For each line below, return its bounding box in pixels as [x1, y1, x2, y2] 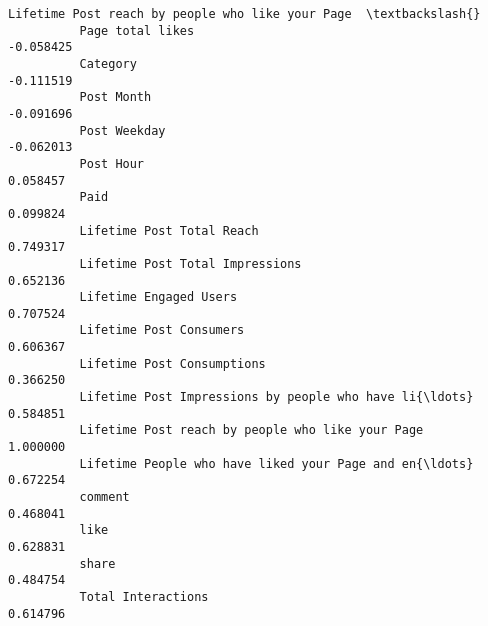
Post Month [79, 90, 152, 105]
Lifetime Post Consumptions [79, 356, 266, 371]
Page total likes [79, 23, 195, 38]
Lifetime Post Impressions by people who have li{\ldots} [79, 390, 474, 405]
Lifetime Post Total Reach [79, 223, 259, 238]
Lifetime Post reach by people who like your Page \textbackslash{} [8, 7, 481, 21]
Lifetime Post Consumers [79, 323, 245, 338]
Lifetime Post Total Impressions [79, 256, 302, 271]
